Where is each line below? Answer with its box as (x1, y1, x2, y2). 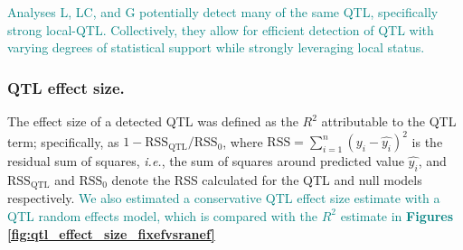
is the (411, 132, 443, 151)
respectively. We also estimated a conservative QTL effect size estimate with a (7, 189, 440, 208)
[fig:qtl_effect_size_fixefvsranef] (7, 224, 215, 243)
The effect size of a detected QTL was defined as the (7, 112, 298, 130)
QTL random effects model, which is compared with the (7, 206, 317, 225)
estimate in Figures (340, 206, 454, 225)
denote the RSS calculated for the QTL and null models (111, 170, 422, 189)
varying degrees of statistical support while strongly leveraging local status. (7, 38, 425, 57)
